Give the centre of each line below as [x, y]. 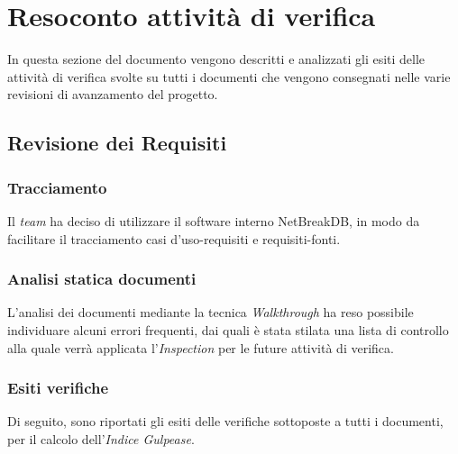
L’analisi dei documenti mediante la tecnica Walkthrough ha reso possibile [211, 312]
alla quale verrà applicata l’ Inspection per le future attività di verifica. [201, 347]
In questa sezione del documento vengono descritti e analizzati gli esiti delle [216, 59]
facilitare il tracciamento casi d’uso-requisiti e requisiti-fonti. [174, 238]
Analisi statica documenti [102, 279]
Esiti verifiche [58, 388]
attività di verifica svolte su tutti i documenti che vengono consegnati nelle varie [229, 76]
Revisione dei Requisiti [117, 143]
